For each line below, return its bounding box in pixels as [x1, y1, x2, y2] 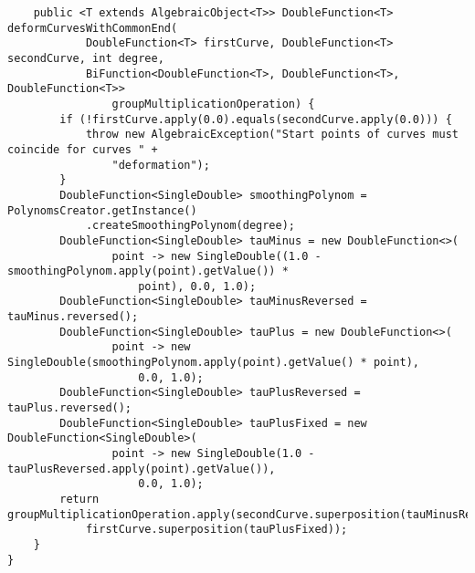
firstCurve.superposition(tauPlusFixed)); [85, 523, 348, 537]
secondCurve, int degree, [7, 51, 164, 65]
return [59, 493, 100, 505]
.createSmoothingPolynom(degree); [85, 219, 295, 233]
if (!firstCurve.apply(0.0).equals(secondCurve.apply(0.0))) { [59, 112, 452, 126]
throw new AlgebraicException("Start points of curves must [85, 128, 459, 141]
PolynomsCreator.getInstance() [7, 203, 197, 217]
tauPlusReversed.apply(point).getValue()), [7, 462, 276, 475]
